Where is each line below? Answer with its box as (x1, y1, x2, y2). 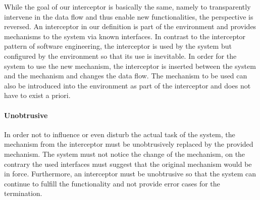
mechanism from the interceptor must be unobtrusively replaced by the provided (4, 139, 253, 149)
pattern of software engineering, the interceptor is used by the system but (4, 41, 232, 51)
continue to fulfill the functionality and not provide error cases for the (4, 178, 220, 188)
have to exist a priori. (4, 90, 71, 101)
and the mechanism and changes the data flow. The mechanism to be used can (4, 70, 247, 81)
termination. (4, 188, 42, 198)
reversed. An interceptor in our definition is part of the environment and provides (4, 21, 256, 32)
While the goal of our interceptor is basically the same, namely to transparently (4, 2, 251, 12)
